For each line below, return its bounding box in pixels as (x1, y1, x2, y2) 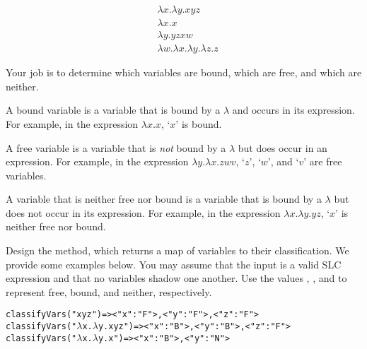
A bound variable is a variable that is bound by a (6, 102, 221, 117)
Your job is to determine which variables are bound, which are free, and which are (6, 65, 362, 80)
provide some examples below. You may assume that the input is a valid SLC (6, 256, 342, 271)
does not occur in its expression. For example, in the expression (6, 205, 281, 220)
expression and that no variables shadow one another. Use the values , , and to (6, 271, 347, 285)
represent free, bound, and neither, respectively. (6, 284, 212, 299)
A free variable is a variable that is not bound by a (6, 140, 226, 155)
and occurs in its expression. (232, 102, 355, 117)
